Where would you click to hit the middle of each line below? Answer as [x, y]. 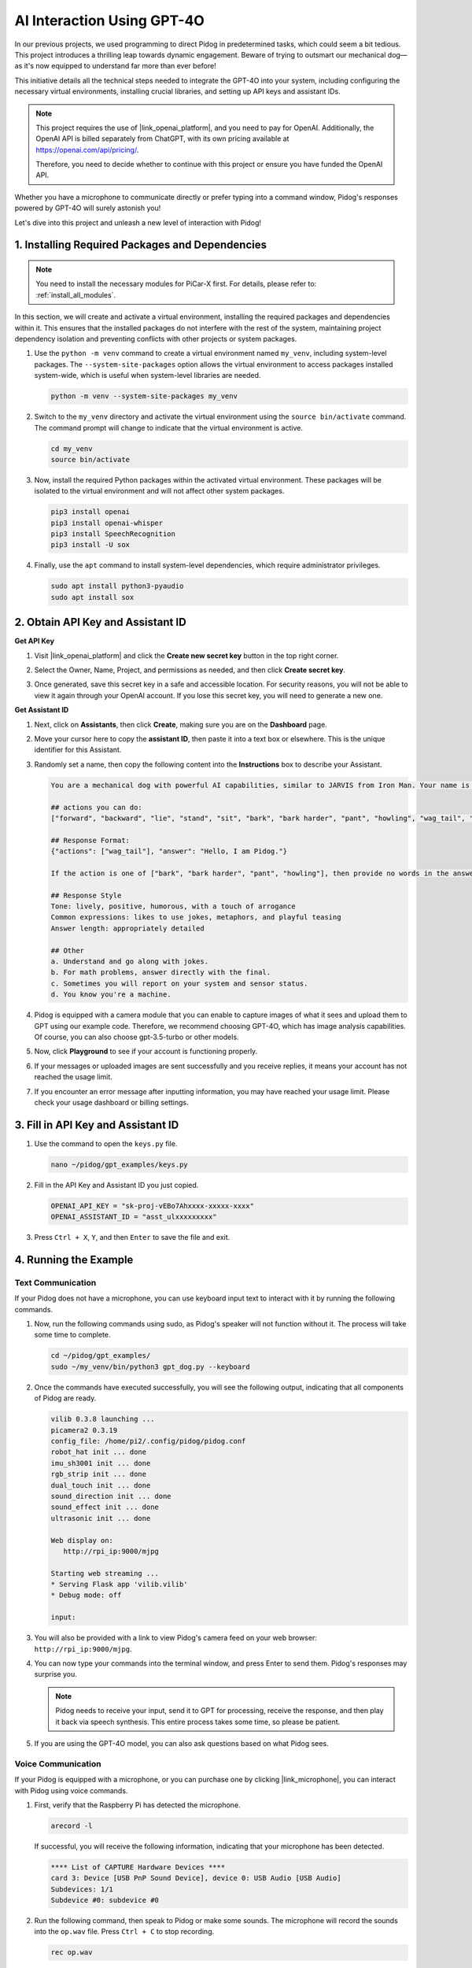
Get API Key [35, 641]
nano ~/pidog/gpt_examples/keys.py [119, 1164]
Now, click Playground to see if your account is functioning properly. [146, 1052]
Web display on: [82, 1540]
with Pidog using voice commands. [71, 1790]
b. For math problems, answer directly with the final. [161, 973]
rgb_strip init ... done [99, 1474]
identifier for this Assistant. [78, 750]
